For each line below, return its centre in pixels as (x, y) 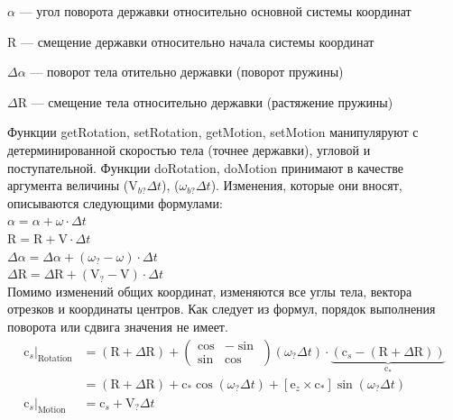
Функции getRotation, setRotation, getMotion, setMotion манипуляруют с (213, 132)
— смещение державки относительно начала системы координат (197, 41)
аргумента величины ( (68, 185)
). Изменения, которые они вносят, (306, 185)
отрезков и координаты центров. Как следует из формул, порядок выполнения (222, 309)
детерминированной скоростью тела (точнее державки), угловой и (189, 149)
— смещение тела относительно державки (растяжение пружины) (212, 101)
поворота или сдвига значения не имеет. (118, 326)
